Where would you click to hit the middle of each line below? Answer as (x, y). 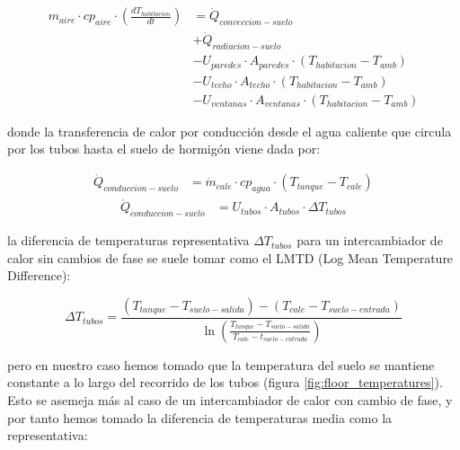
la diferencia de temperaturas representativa (128, 240)
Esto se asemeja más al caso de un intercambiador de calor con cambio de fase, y (230, 399)
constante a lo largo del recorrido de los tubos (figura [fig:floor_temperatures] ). (225, 382)
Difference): (39, 275)
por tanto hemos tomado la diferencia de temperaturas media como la (200, 417)
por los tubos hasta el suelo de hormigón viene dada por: (164, 149)
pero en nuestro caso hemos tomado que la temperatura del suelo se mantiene (221, 364)
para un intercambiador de (370, 240)
